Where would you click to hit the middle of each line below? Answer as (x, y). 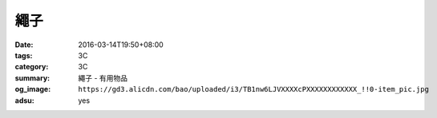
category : (32, 67)
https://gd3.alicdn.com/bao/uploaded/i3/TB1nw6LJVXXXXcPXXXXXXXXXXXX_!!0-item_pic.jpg (253, 89)
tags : (24, 55)
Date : (24, 45)
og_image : (33, 89)
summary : (32, 78)
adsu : (25, 100)
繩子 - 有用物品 (103, 78)
